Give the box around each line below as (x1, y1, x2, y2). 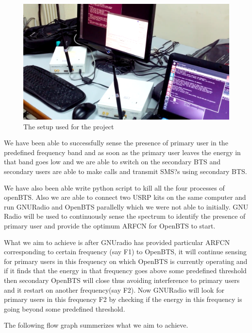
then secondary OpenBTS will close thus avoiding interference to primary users (4, 275, 240, 285)
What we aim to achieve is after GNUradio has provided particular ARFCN (4, 237, 230, 247)
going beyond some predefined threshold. (4, 303, 125, 314)
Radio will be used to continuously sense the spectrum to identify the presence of (4, 211, 246, 221)
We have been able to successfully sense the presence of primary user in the (4, 138, 228, 148)
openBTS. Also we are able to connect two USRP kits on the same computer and (4, 192, 246, 202)
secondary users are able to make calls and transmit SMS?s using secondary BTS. (4, 166, 247, 176)
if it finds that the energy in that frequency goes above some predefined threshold (4, 265, 247, 276)
